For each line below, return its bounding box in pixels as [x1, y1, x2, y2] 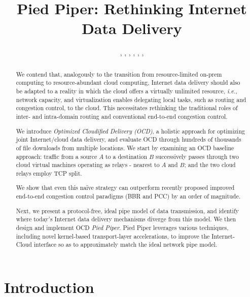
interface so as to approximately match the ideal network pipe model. [33, 240, 218, 249]
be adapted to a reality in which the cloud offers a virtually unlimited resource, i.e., [16, 87, 238, 95]
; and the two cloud [184, 160, 236, 169]
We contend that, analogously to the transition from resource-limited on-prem [16, 70, 222, 78]
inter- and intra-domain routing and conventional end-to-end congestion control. [16, 112, 228, 120]
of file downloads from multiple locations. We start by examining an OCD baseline [16, 143, 234, 152]
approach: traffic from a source [16, 152, 97, 160]
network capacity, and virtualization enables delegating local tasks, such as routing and [16, 95, 246, 104]
